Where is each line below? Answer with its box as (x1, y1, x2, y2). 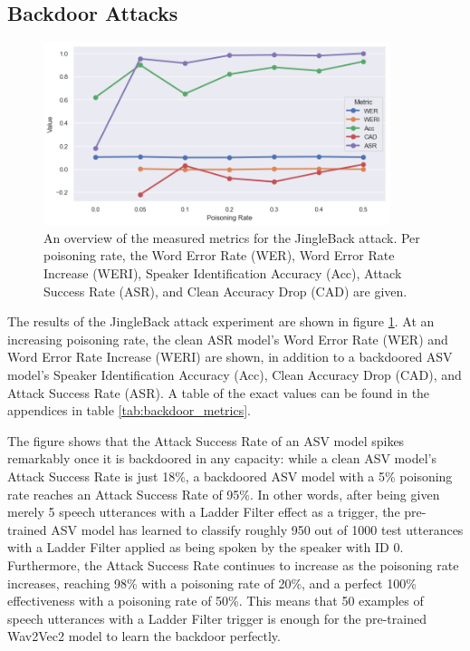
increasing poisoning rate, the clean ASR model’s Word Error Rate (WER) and (7, 329, 448, 348)
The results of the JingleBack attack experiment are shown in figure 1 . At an (7, 312, 435, 331)
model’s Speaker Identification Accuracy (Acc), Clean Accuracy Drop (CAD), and (7, 364, 462, 384)
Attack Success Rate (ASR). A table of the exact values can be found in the (7, 383, 430, 402)
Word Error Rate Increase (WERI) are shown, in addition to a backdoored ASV (7, 347, 453, 366)
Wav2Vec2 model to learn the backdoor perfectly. (7, 627, 281, 646)
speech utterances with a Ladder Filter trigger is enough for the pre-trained (7, 608, 427, 627)
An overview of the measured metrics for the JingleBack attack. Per (43, 228, 420, 247)
